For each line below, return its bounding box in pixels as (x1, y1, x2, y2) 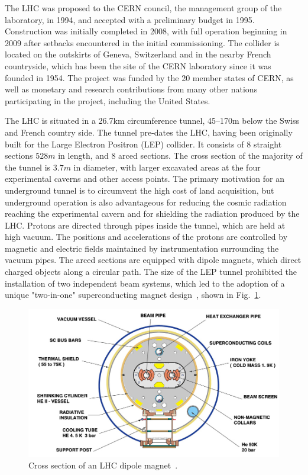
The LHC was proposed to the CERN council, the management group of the (5, 2, 282, 14)
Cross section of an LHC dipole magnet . (28, 459, 178, 471)
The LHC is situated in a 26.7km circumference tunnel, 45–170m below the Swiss (5, 114, 299, 127)
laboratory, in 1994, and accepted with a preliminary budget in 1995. (5, 13, 255, 25)
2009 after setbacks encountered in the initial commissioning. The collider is (5, 36, 280, 49)
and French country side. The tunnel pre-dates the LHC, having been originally (5, 126, 293, 138)
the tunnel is (5, 161, 51, 173)
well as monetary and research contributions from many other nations (5, 83, 258, 95)
